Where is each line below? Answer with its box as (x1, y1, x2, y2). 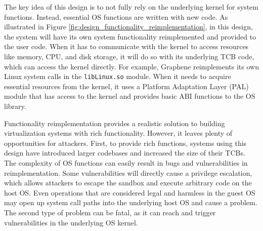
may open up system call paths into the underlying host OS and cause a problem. (4, 197, 257, 208)
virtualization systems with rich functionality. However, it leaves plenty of (4, 128, 233, 138)
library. (4, 101, 26, 111)
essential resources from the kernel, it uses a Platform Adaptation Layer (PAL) (4, 81, 249, 91)
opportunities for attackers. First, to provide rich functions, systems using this (4, 137, 247, 148)
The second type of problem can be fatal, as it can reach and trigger (4, 207, 216, 217)
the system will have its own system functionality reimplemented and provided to (4, 31, 256, 42)
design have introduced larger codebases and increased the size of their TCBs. (4, 147, 245, 158)
